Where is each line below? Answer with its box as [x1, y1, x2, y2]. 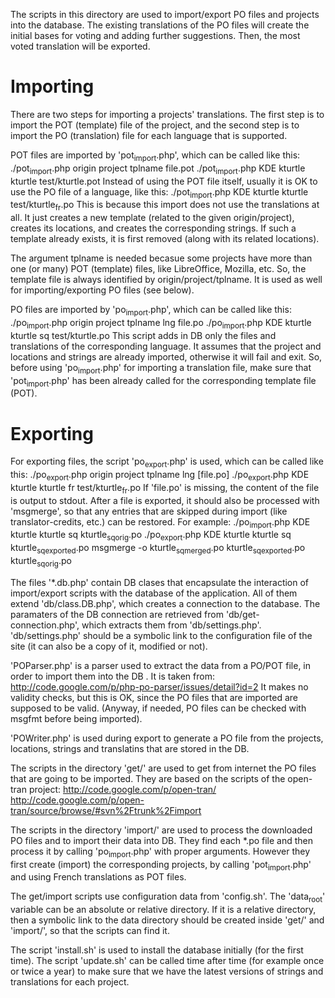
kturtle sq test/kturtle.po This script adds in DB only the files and [10, 329, 277, 341]
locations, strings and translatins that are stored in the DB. [10, 742, 250, 754]
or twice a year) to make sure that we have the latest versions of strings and [10, 965, 324, 978]
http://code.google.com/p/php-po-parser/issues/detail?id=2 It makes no [10, 680, 309, 693]
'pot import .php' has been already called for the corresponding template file [10, 374, 317, 389]
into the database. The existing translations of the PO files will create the [10, 19, 310, 31]
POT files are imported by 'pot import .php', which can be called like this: [10, 149, 301, 163]
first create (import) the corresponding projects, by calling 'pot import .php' [10, 858, 312, 873]
